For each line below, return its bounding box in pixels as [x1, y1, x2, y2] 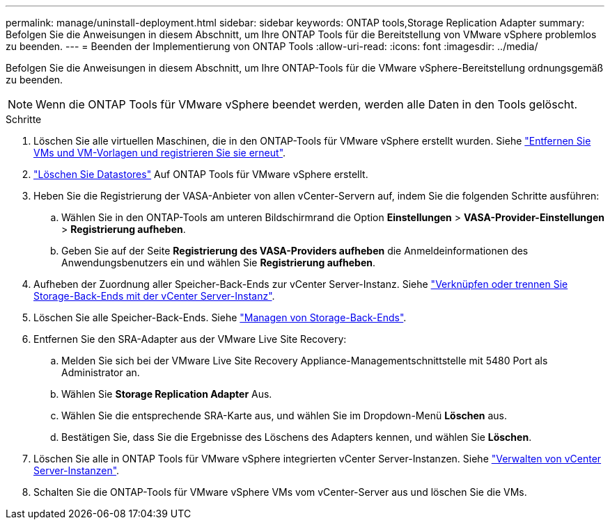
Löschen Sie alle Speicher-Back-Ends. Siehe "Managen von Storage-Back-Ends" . [33, 312, 407, 323]
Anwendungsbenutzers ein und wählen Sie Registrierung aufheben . [61, 257, 376, 268]
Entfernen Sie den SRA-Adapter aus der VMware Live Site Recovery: [33, 333, 347, 345]
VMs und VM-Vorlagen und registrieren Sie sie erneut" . [33, 147, 286, 159]
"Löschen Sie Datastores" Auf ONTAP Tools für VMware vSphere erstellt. [33, 168, 368, 180]
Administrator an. [61, 366, 140, 378]
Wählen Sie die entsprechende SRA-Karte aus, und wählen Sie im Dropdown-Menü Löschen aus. [61, 410, 507, 421]
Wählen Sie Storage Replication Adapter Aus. [61, 388, 272, 400]
